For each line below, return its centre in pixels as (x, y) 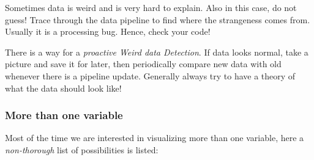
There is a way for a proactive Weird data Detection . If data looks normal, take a (157, 52)
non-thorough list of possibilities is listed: (82, 149)
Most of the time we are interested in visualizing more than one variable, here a (155, 138)
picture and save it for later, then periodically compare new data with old (143, 64)
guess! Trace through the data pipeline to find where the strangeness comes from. (158, 19)
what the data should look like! (63, 88)
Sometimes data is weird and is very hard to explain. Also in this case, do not (151, 7)
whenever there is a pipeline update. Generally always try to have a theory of (150, 75)
